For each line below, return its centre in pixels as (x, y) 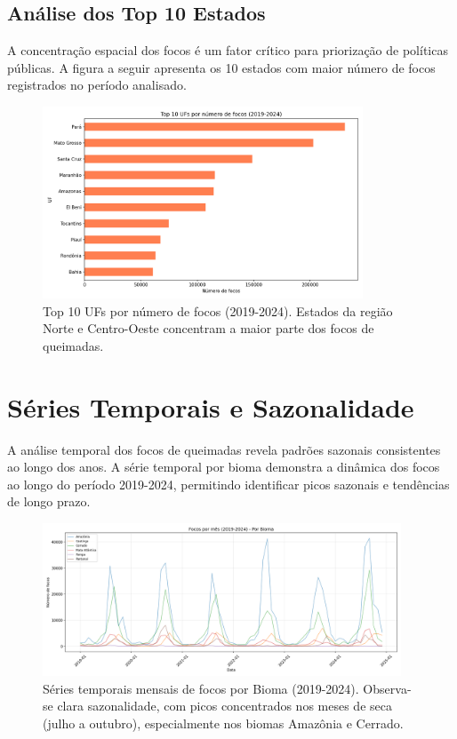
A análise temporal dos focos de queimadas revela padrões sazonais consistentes (224, 449)
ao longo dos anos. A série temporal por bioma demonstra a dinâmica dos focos (224, 467)
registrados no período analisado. (97, 85)
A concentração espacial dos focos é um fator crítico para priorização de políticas (228, 50)
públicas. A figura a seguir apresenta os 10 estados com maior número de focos (221, 67)
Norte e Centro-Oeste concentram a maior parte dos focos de (208, 328)
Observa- (387, 688)
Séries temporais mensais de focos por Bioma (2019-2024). (201, 688)
